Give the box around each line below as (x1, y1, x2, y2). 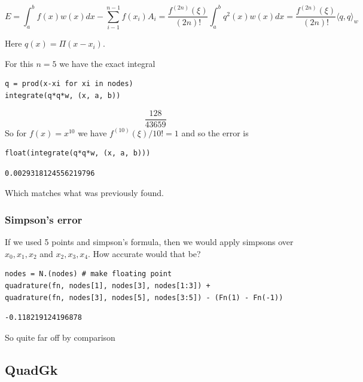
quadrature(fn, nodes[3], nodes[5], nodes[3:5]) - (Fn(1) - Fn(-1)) (5, 293, 283, 302)
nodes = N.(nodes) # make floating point (5, 270, 172, 279)
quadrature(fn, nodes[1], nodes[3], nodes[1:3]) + (5, 282, 211, 291)
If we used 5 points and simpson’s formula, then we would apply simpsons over (5, 236, 294, 248)
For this (5, 57, 33, 69)
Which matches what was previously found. (5, 187, 164, 199)
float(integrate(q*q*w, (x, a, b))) (5, 149, 151, 158)
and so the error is (181, 126, 249, 139)
